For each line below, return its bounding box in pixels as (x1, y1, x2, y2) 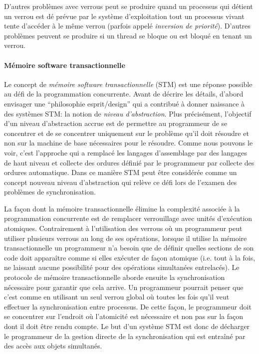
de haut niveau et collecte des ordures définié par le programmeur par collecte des (4, 157, 255, 167)
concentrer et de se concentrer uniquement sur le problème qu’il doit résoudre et (4, 127, 249, 138)
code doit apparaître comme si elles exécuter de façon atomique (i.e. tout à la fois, (4, 252, 256, 262)
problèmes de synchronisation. (4, 186, 96, 197)
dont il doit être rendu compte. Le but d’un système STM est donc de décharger (4, 321, 250, 331)
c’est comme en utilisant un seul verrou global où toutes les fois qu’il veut (4, 291, 230, 302)
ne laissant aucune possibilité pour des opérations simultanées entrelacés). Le (4, 262, 240, 272)
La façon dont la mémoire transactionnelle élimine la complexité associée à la (4, 203, 240, 213)
